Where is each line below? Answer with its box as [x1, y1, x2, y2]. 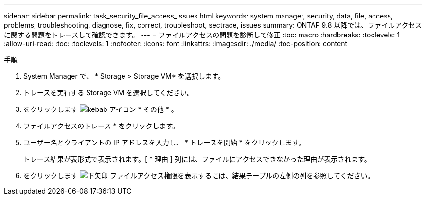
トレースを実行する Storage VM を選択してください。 [23, 89, 194, 97]
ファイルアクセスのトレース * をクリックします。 [23, 122, 179, 130]
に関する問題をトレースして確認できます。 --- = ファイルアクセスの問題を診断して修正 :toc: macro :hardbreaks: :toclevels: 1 [4, 31, 400, 39]
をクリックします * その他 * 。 [23, 105, 178, 113]
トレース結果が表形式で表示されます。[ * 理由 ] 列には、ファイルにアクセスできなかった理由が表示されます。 [23, 155, 371, 163]
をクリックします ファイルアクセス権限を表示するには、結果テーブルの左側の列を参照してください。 [23, 171, 374, 180]
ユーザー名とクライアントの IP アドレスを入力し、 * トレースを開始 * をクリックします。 [23, 138, 305, 146]
